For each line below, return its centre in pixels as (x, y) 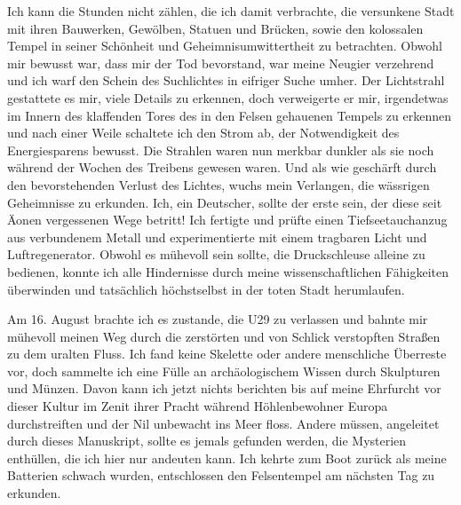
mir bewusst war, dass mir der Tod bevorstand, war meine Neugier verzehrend (221, 63)
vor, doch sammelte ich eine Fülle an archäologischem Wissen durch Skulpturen (224, 371)
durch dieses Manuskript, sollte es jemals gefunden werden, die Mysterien (207, 441)
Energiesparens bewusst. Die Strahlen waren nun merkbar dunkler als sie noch (221, 150)
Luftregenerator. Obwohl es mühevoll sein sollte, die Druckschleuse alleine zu (216, 254)
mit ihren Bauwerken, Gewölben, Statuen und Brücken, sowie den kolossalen (215, 28)
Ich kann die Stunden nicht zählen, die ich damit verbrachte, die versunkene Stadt (231, 11)
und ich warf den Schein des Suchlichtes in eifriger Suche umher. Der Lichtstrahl (226, 80)
